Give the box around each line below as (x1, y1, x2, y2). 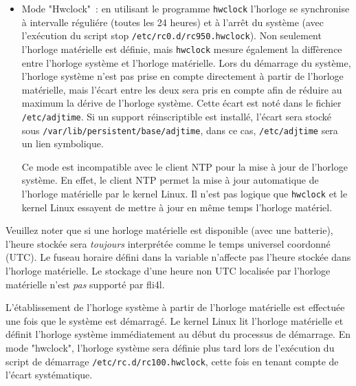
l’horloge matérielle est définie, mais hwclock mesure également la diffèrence (21, 41, 342, 56)
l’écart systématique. (5, 367, 93, 382)
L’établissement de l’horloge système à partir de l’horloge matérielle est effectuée (5, 300, 345, 314)
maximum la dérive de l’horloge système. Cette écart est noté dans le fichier (21, 96, 342, 110)
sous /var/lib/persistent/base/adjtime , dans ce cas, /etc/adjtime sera (21, 122, 338, 137)
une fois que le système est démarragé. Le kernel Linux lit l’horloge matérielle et (5, 313, 344, 328)
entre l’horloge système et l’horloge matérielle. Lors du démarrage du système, (21, 55, 351, 69)
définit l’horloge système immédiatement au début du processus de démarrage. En (5, 327, 351, 341)
